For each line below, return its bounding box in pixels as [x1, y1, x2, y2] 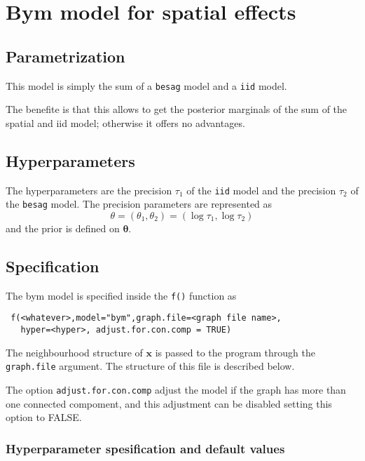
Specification [6, 255, 99, 276]
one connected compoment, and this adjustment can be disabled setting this [6, 396, 332, 410]
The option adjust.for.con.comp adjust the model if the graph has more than [6, 382, 346, 396]
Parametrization [6, 45, 125, 67]
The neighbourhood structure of [6, 345, 143, 359]
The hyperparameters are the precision [6, 182, 172, 197]
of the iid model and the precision [186, 182, 336, 197]
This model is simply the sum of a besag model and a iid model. [6, 78, 287, 93]
